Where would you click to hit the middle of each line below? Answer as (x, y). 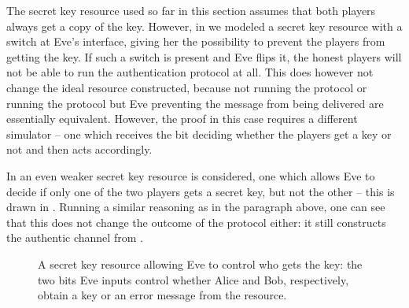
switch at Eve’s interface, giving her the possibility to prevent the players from (196, 41)
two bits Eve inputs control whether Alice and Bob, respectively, (193, 279)
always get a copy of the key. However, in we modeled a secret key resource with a (204, 26)
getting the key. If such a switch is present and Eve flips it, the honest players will (204, 56)
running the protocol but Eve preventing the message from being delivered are (195, 103)
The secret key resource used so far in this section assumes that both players (191, 10)
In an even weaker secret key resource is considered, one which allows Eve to (191, 175)
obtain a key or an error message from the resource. (162, 295)
